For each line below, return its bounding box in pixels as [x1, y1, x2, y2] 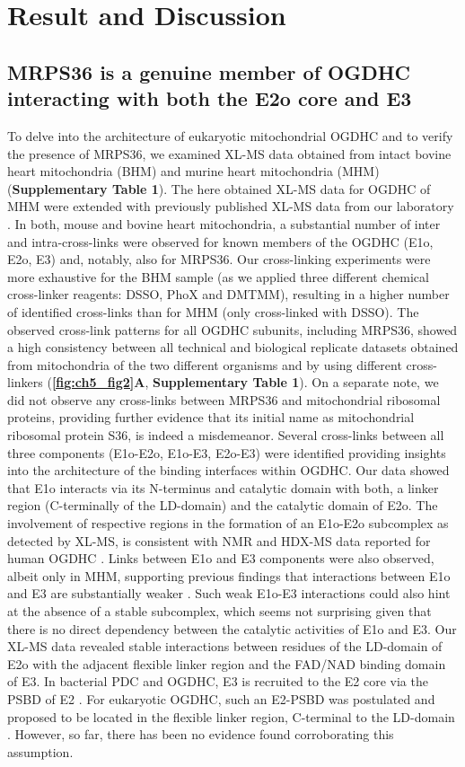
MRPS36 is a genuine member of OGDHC [7, 57, 411, 85]
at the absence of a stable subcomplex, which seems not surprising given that [7, 602, 432, 620]
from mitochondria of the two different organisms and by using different [7, 355, 402, 374]
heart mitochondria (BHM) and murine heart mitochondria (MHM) [7, 162, 380, 181]
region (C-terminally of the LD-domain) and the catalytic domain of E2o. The [7, 496, 438, 515]
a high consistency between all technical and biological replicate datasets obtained [7, 338, 459, 357]
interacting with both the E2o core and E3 [7, 84, 412, 112]
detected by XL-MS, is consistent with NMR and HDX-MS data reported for [7, 531, 431, 550]
